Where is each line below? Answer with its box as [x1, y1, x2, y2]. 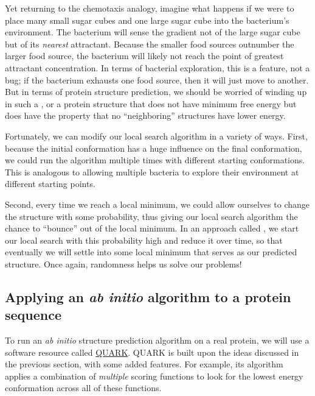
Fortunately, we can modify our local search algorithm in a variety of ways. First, [5, 129, 308, 142]
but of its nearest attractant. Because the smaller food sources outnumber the [5, 37, 294, 50]
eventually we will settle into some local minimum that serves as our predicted [5, 246, 297, 258]
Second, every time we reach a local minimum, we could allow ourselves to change [5, 197, 310, 210]
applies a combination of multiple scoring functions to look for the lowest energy [5, 369, 303, 382]
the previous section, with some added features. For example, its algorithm [5, 358, 283, 370]
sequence [5, 305, 62, 324]
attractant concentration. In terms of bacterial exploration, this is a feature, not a [5, 61, 310, 74]
